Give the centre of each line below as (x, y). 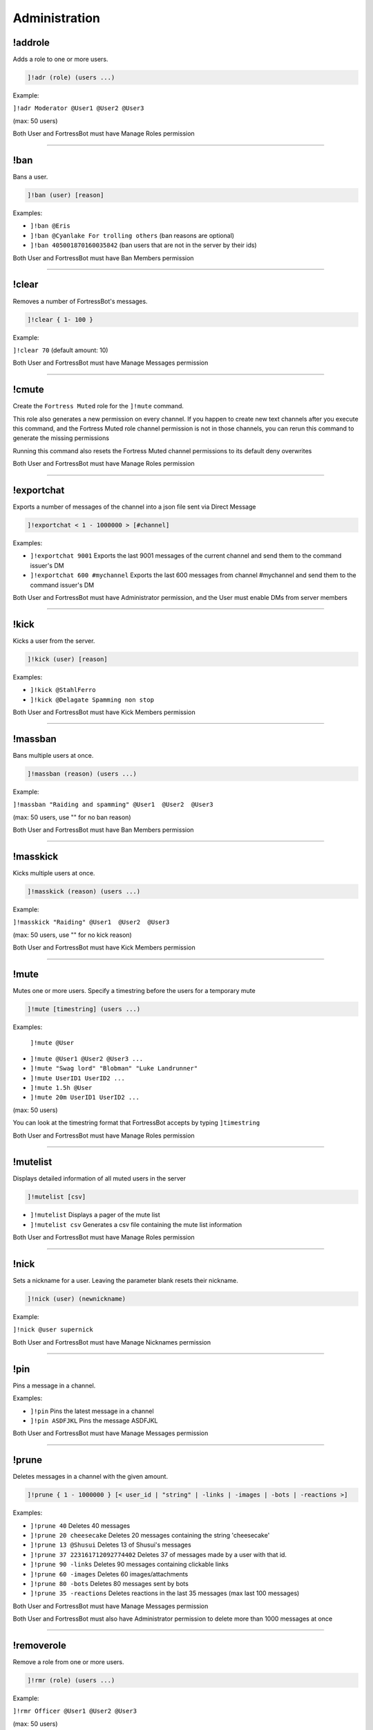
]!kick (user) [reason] (68, 659)
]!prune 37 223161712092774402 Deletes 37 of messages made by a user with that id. (158, 1554)
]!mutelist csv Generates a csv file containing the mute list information (136, 1224)
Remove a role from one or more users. (68, 1661)
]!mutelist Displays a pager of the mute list (95, 1215)
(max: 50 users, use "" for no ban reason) (72, 817)
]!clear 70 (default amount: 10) (60, 350)
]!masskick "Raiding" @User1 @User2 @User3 (91, 922)
